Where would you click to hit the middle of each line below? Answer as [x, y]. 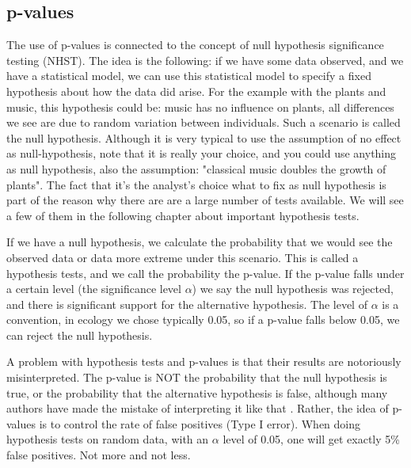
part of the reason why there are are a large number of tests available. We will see [205, 200]
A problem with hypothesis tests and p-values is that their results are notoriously [204, 361]
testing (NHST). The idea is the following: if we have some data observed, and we [205, 60]
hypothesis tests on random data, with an [108, 439]
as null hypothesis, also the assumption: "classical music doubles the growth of [196, 168]
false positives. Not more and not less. [99, 455]
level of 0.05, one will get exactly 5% [311, 439]
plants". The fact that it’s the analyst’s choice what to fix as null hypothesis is [196, 184]
